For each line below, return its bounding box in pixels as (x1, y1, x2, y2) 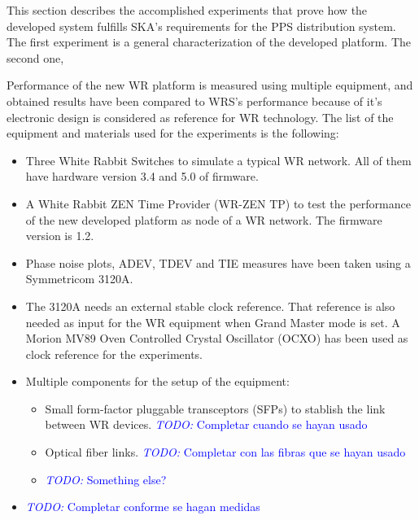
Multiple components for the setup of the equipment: (25, 373, 290, 390)
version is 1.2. (25, 227, 94, 244)
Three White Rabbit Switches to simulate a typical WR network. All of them (25, 151, 412, 168)
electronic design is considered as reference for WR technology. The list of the (7, 108, 394, 125)
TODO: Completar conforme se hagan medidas (25, 498, 260, 515)
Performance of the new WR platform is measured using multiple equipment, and (7, 76, 413, 94)
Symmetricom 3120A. (25, 270, 133, 287)
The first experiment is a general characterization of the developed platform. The (7, 33, 411, 50)
